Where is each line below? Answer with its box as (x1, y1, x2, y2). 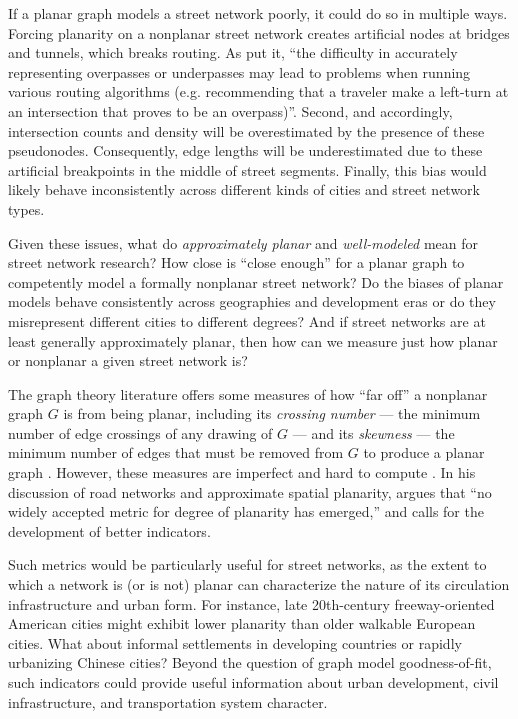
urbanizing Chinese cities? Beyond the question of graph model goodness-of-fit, (8, 652, 492, 673)
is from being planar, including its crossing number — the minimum (63, 403, 481, 424)
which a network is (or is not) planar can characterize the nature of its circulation (8, 574, 510, 595)
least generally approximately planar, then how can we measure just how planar (8, 330, 498, 351)
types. (8, 198, 45, 219)
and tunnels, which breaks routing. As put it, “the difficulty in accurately (8, 42, 458, 63)
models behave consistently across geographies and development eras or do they (8, 291, 496, 312)
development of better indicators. (8, 520, 211, 541)
